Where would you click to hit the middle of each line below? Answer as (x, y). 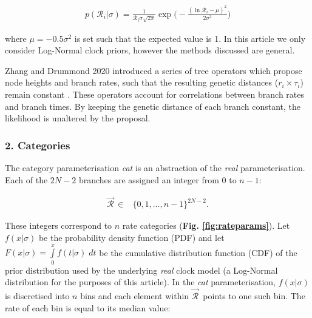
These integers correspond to (59, 225)
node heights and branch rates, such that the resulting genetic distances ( (142, 82)
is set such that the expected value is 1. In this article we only (190, 38)
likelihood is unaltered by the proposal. (78, 118)
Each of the (26, 179)
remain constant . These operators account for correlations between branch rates (155, 94)
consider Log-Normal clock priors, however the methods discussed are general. (150, 50)
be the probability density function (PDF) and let (131, 238)
